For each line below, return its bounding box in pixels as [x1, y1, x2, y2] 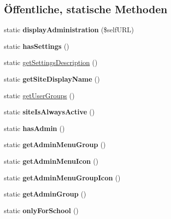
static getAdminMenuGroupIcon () [4, 172, 121, 182]
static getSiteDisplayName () [4, 73, 100, 84]
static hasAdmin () [4, 123, 65, 133]
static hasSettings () [4, 41, 69, 51]
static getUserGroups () [4, 90, 75, 100]
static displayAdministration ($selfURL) [4, 24, 134, 35]
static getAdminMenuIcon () [4, 155, 99, 166]
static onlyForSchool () [4, 205, 79, 215]
